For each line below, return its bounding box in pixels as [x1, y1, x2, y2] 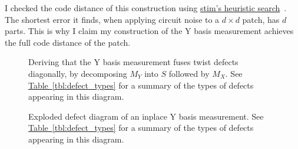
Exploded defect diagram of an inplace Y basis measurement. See [28, 110, 264, 122]
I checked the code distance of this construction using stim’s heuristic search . [5, 2, 287, 13]
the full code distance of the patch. [5, 36, 131, 48]
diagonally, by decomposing [28, 67, 127, 79]
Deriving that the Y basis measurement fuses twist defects [28, 56, 239, 68]
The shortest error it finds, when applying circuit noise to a [5, 13, 220, 25]
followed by [168, 67, 210, 79]
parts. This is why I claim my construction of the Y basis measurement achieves [5, 25, 294, 37]
